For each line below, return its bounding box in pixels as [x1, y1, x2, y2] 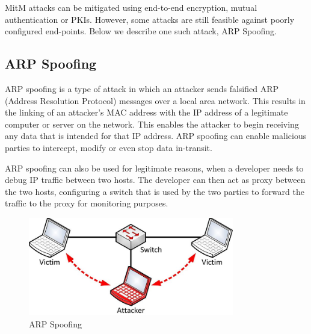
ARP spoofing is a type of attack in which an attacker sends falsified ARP [5, 82, 279, 94]
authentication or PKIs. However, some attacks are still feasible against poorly [5, 13, 295, 25]
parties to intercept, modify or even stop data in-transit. [5, 141, 212, 153]
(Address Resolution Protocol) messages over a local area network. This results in [5, 94, 306, 107]
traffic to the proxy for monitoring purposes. [5, 197, 168, 209]
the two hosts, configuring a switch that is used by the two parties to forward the [5, 185, 304, 197]
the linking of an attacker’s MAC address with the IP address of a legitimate [5, 106, 288, 119]
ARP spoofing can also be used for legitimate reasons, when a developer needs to [5, 161, 304, 174]
